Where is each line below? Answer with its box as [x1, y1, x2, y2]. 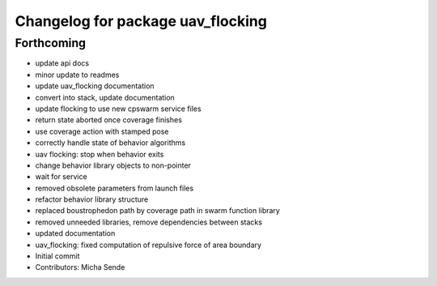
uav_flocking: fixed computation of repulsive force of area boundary [35, 240, 262, 250]
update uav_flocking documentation [35, 81, 155, 91]
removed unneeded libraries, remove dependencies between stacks [35, 217, 263, 227]
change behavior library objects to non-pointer [35, 160, 192, 170]
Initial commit [35, 251, 80, 261]
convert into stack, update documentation [35, 92, 176, 102]
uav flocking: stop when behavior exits [35, 149, 164, 159]
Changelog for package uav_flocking [15, 12, 267, 30]
